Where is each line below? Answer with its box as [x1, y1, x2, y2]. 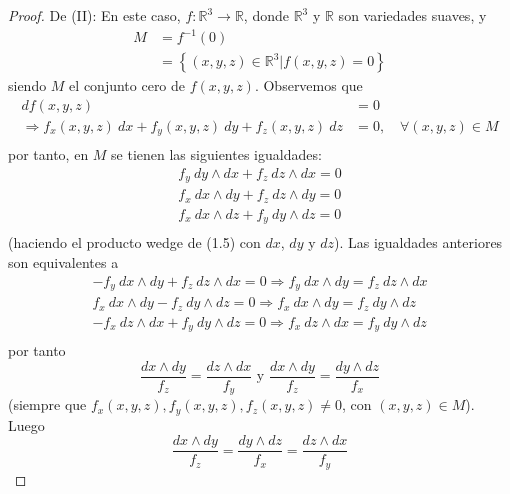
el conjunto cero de [69, 75, 186, 96]
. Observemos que [254, 75, 363, 96]
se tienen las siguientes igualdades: [111, 144, 322, 165]
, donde [243, 5, 289, 25]
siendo [8, 75, 47, 96]
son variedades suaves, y [338, 5, 487, 25]
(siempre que [8, 394, 87, 415]
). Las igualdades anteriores [334, 232, 503, 253]
